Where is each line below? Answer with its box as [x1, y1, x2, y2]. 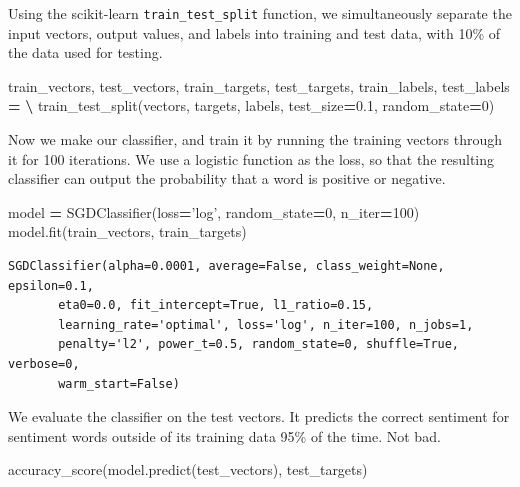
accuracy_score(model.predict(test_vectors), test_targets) [8, 459, 368, 480]
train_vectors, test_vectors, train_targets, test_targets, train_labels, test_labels [8, 75, 510, 96]
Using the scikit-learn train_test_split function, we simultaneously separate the [8, 3, 512, 23]
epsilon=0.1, [8, 278, 94, 293]
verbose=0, [8, 356, 80, 371]
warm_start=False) [58, 376, 180, 391]
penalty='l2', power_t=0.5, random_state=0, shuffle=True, [58, 337, 460, 352]
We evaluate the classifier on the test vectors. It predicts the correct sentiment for [8, 406, 510, 427]
